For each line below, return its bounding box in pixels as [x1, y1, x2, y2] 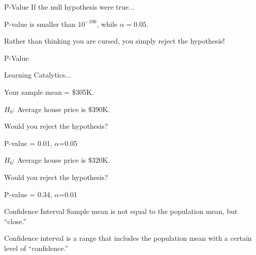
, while [97, 18, 117, 29]
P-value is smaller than [4, 18, 76, 29]
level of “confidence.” [4, 242, 68, 253]
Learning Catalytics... [4, 69, 72, 80]
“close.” [4, 215, 27, 226]
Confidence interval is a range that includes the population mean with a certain [4, 233, 252, 243]
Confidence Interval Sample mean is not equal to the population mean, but [4, 206, 238, 216]
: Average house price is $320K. [13, 155, 110, 165]
